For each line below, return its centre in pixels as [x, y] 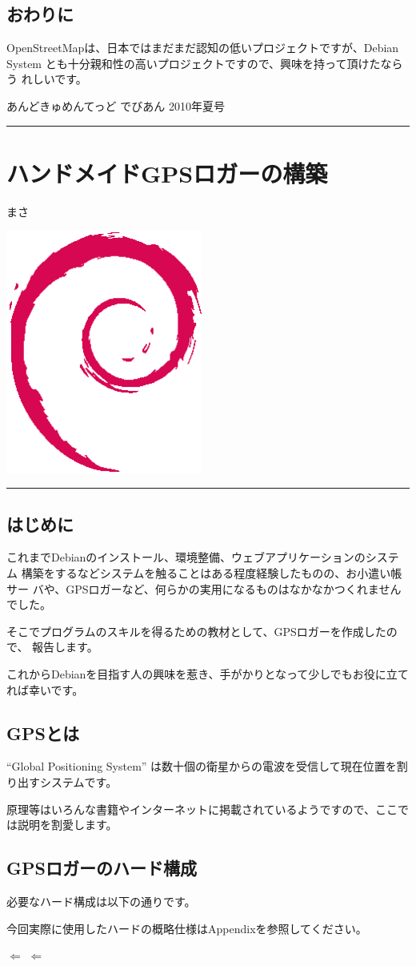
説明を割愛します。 [67, 825]
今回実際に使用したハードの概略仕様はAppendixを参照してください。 [187, 928]
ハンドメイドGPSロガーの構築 [167, 173]
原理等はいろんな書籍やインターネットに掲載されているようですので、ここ [202, 809]
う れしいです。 [47, 79]
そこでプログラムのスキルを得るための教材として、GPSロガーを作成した [196, 631]
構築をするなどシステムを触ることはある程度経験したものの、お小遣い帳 [212, 573]
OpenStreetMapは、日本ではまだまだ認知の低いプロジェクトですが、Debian [203, 48]
